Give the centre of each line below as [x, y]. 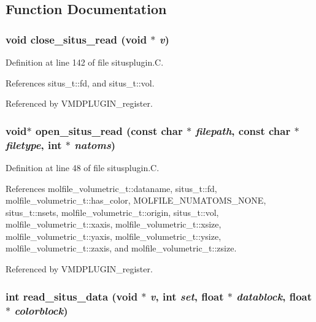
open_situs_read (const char [109, 130]
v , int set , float [187, 296]
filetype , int [34, 144]
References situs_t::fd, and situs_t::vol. [80, 82]
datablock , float [274, 296]
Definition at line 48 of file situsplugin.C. [83, 167]
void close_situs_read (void [76, 39]
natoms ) [95, 144]
